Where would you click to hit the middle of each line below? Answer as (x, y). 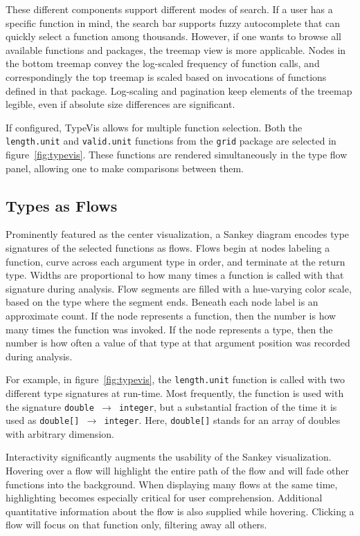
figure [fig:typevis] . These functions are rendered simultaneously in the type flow (177, 154)
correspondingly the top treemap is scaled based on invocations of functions (166, 76)
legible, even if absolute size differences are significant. (120, 104)
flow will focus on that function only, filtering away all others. (136, 525)
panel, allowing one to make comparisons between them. (125, 168)
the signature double (50, 406)
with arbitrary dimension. (60, 433)
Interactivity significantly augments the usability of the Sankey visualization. (169, 457)
